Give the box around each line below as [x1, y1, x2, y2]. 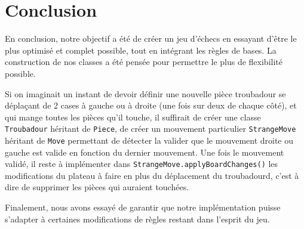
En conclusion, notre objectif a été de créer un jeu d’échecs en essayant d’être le [5, 32, 297, 45]
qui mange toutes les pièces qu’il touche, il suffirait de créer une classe [5, 110, 261, 123]
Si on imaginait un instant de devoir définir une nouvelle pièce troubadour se [5, 87, 286, 100]
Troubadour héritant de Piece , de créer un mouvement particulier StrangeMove [5, 122, 296, 135]
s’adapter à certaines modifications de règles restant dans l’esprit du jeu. [5, 212, 270, 225]
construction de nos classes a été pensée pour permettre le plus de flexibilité [5, 55, 282, 68]
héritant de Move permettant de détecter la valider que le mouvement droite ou [5, 134, 294, 146]
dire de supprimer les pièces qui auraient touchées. [5, 181, 189, 193]
